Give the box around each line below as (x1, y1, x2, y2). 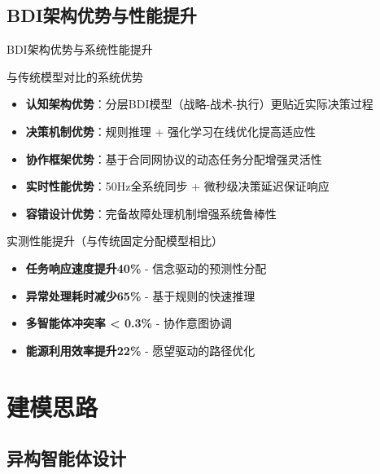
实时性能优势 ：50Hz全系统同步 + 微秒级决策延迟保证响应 (25, 178, 330, 195)
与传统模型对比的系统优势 (7, 68, 143, 85)
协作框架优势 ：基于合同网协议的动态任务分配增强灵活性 (25, 150, 322, 167)
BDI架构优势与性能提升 (7, 2, 197, 28)
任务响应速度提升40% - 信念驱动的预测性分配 (25, 259, 267, 276)
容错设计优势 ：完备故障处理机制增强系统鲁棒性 (25, 204, 277, 222)
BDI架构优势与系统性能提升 (7, 41, 153, 58)
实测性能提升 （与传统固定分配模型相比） (7, 232, 223, 249)
